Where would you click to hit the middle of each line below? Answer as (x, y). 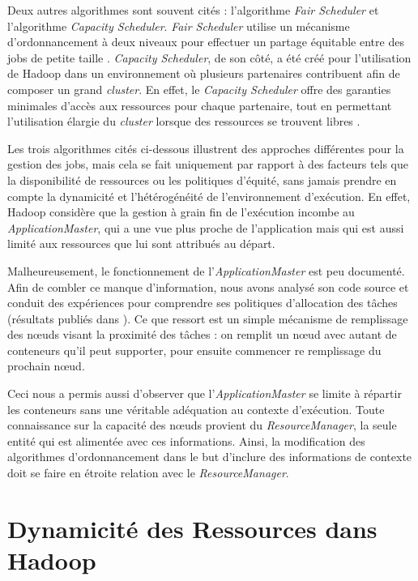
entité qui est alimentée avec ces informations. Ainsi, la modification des (186, 440)
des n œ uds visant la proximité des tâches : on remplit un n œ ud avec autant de (202, 334)
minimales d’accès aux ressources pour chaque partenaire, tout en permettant (200, 105)
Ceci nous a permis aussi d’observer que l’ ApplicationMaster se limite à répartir (205, 393)
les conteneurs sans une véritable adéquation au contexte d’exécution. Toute (196, 409)
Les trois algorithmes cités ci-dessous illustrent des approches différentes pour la (206, 148)
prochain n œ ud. (46, 366)
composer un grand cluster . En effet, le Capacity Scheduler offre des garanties (199, 89)
